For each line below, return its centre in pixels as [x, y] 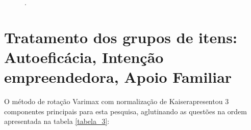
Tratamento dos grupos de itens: [121, 37]
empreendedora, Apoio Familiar [118, 77]
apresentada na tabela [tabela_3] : [57, 121]
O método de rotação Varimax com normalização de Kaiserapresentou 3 [117, 101]
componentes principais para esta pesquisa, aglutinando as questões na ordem [125, 111]
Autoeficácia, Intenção [84, 57]
